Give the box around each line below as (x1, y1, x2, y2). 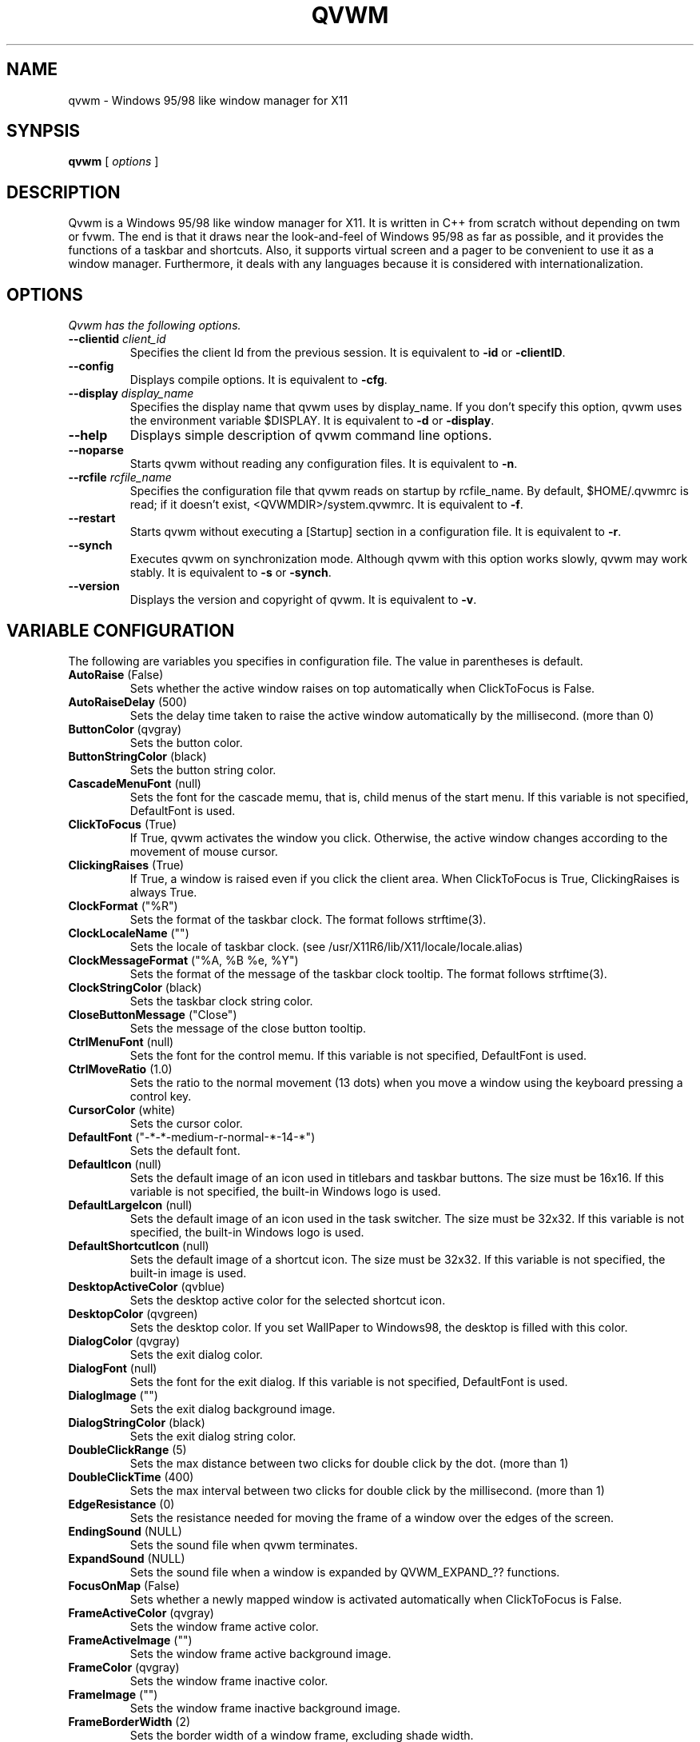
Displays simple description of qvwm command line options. (129, 427, 492, 444)
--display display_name (68, 386, 194, 401)
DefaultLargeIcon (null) (68, 1197, 193, 1212)
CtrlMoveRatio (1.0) (68, 1061, 173, 1076)
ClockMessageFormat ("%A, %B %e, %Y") (68, 953, 299, 967)
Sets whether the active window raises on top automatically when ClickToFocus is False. (129, 681, 595, 695)
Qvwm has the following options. (68, 318, 241, 333)
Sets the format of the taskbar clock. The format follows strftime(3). (129, 912, 487, 926)
